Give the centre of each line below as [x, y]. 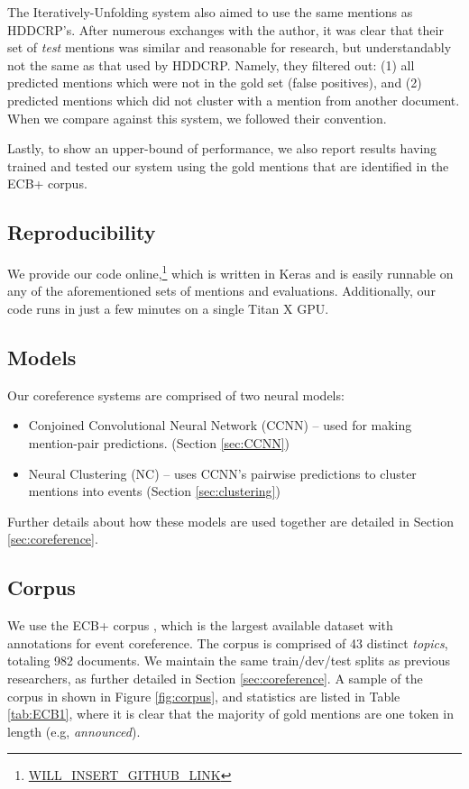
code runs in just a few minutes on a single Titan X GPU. [168, 308]
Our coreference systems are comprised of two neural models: [176, 394]
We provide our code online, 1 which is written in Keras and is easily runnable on [230, 272]
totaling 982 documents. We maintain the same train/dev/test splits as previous [229, 661]
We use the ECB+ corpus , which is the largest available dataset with [200, 625]
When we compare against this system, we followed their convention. [197, 118]
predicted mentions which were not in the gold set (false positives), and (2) [215, 83]
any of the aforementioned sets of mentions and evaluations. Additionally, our [221, 291]
